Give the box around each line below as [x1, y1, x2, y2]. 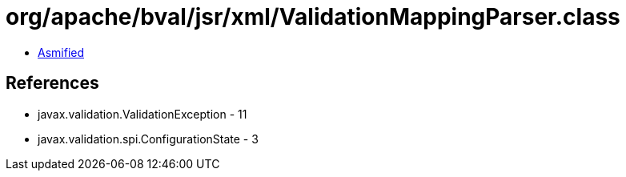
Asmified [38, 45, 85, 59]
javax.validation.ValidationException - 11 [38, 107, 247, 121]
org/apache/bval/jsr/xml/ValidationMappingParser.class [6, 3, 620, 30]
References [6, 73, 99, 94]
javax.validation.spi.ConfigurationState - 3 [38, 131, 259, 146]
